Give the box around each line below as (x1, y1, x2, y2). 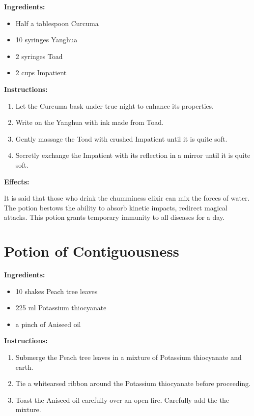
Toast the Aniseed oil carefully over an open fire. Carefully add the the (15, 394, 229, 405)
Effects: (4, 176, 29, 186)
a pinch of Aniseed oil (15, 319, 81, 329)
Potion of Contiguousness (4, 241, 179, 261)
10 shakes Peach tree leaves (15, 286, 98, 296)
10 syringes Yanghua (15, 34, 78, 45)
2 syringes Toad (15, 51, 63, 61)
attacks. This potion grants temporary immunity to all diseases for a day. (4, 212, 225, 222)
